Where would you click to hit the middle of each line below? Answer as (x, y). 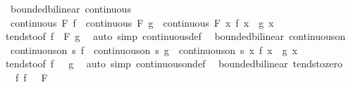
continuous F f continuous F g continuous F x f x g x (142, 22)
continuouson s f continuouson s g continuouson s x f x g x (154, 49)
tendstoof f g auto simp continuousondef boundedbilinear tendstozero (174, 63)
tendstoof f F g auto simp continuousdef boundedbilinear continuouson (175, 36)
